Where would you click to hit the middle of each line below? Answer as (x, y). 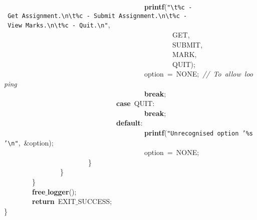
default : (130, 123)
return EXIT (54, 201)
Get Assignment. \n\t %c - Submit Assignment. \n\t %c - (97, 16)
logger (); (62, 191)
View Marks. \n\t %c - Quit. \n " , (59, 25)
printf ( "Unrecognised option (192, 132)
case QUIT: (136, 103)
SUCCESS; (95, 201)
